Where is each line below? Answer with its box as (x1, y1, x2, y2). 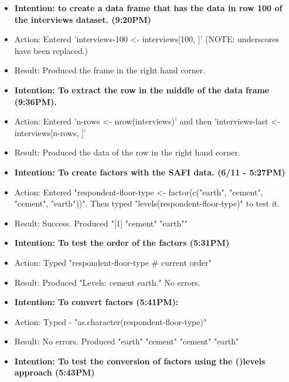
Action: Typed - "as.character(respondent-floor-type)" (14, 315, 207, 327)
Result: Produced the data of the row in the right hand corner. (14, 146, 240, 158)
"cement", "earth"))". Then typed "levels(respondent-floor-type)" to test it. (14, 197, 280, 209)
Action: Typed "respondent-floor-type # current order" (14, 256, 212, 268)
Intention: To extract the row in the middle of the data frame (14, 83, 270, 96)
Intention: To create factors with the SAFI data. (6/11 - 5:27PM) (14, 165, 285, 178)
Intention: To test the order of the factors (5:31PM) (14, 236, 230, 249)
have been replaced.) (14, 44, 89, 56)
